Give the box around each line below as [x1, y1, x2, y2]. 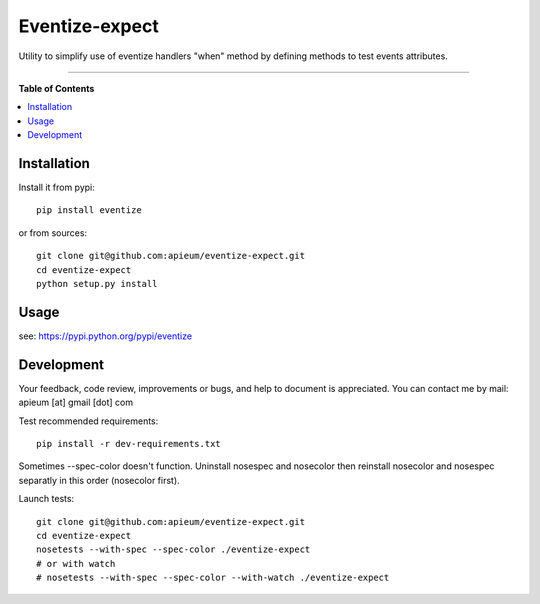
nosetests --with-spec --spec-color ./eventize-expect [36, 544, 311, 555]
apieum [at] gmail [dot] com [18, 396, 134, 409]
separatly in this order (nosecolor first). [18, 474, 180, 486]
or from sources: [18, 226, 88, 239]
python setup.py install [36, 278, 158, 289]
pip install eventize [36, 205, 142, 216]
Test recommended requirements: [18, 415, 159, 427]
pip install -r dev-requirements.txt [36, 438, 222, 449]
